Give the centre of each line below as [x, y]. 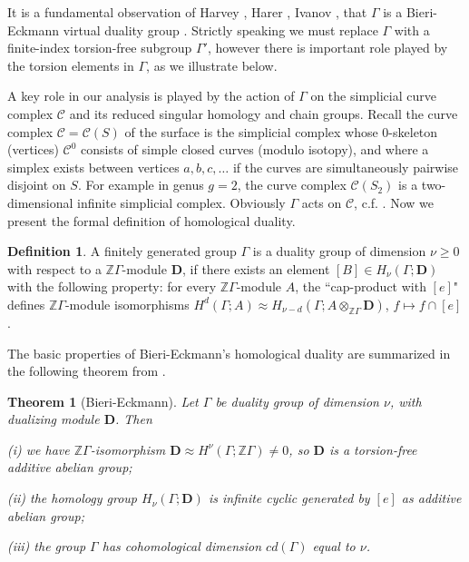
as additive [431, 498]
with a [412, 30]
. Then [134, 419]
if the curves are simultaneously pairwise [346, 167]
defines [26, 304]
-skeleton [413, 131]
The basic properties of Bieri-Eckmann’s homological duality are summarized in [229, 353]
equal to [334, 546]
